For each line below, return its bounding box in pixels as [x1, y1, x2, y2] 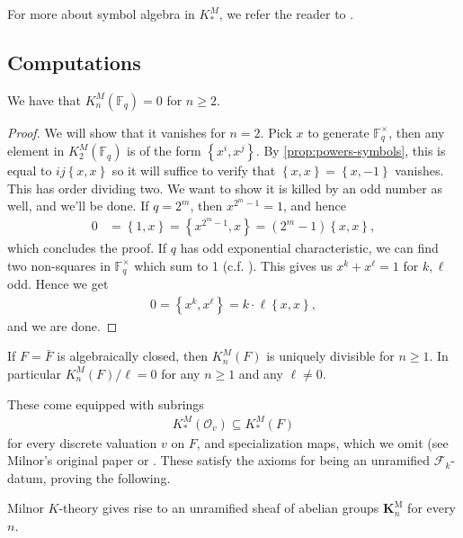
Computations [7, 48, 141, 76]
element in [7, 141, 65, 160]
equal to [7, 161, 52, 180]
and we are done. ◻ [7, 316, 118, 335]
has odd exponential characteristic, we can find [180, 238, 439, 257]
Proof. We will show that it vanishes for [7, 122, 226, 141]
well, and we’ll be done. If [7, 196, 149, 215]
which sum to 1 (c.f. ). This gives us [134, 256, 333, 274]
